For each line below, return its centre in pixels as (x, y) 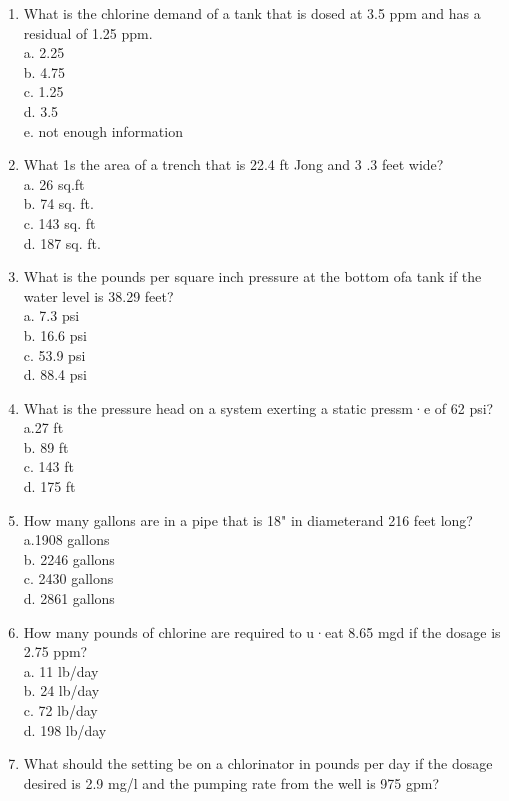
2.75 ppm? (55, 651)
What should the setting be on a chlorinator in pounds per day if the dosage (258, 763)
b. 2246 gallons (69, 558)
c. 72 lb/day (60, 710)
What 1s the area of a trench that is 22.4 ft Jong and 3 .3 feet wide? (233, 164)
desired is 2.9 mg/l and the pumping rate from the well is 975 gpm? (231, 782)
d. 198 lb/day (65, 729)
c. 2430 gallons (68, 578)
